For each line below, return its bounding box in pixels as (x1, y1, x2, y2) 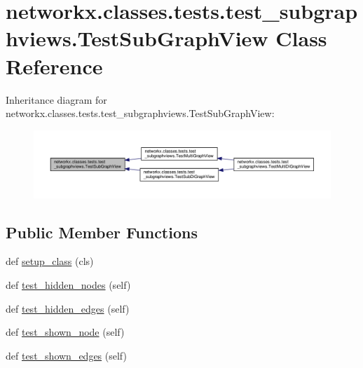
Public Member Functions (6, 221, 198, 243)
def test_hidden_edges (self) (6, 301, 130, 315)
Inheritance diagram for (6, 92, 107, 107)
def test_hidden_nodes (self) (6, 277, 131, 292)
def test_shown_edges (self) (6, 348, 127, 362)
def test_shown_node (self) (6, 325, 125, 339)
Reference (6, 51, 103, 80)
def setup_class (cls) (6, 254, 94, 268)
